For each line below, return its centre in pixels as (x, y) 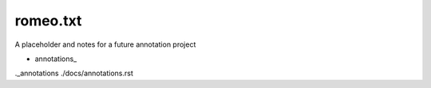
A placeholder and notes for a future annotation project (105, 44)
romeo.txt (48, 21)
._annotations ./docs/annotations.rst (74, 73)
